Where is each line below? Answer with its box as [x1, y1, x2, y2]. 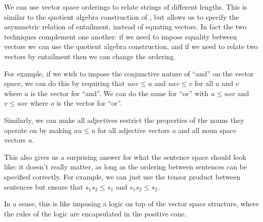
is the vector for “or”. [56, 98, 122, 108]
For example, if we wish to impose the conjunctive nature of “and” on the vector [4, 68, 254, 78]
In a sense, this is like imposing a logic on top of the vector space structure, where [4, 198, 259, 209]
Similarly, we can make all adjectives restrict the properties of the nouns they [4, 114, 244, 125]
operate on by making [4, 124, 72, 135]
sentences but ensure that [4, 181, 83, 192]
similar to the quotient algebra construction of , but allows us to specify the [4, 11, 239, 22]
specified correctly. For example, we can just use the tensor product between [4, 171, 241, 182]
